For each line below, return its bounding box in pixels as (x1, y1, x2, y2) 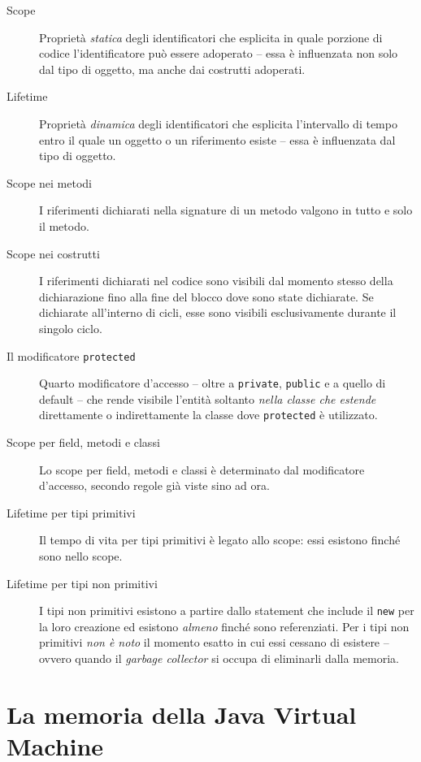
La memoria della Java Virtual (7, 697, 357, 730)
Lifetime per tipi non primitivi (7, 574, 158, 591)
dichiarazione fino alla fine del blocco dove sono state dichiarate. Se (39, 288, 374, 305)
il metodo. (39, 217, 89, 234)
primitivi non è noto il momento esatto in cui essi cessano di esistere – (39, 634, 389, 651)
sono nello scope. (39, 548, 123, 565)
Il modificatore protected (7, 347, 136, 364)
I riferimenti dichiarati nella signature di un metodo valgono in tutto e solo (39, 201, 413, 219)
